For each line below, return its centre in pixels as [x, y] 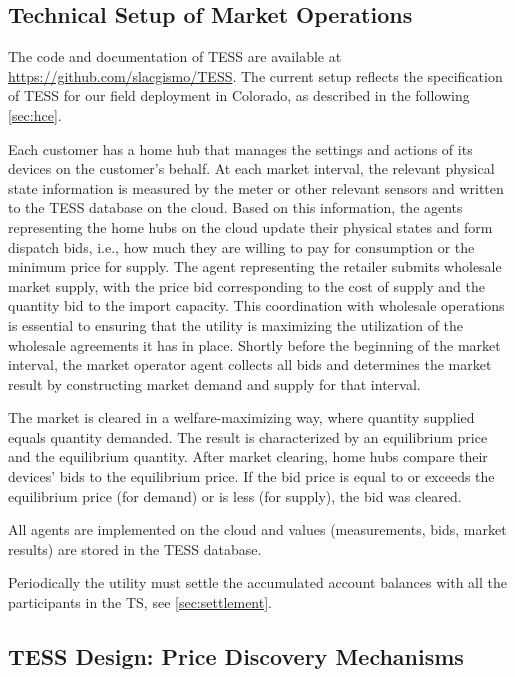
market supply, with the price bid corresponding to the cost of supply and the [246, 285]
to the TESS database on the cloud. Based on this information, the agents [235, 207]
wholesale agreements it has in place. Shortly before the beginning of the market [254, 344]
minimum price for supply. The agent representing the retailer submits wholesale [255, 266]
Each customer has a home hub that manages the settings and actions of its [240, 148]
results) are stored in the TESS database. [135, 548]
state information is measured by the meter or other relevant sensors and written [256, 187]
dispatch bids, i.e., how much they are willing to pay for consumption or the [241, 246]
